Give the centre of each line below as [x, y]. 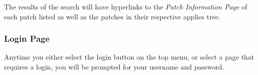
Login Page [27, 38]
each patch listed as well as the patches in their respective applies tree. [112, 16]
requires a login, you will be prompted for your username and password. [114, 67]
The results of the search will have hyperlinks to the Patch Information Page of [126, 6]
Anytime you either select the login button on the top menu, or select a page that [129, 57]
